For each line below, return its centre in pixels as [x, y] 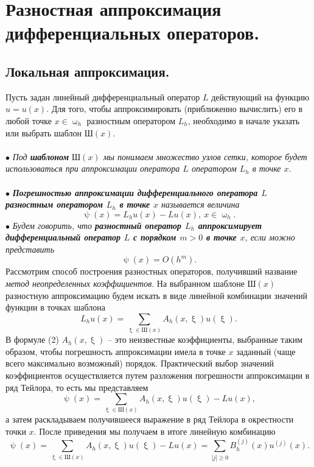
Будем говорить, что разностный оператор [97, 225]
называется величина [201, 204]
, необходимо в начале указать [244, 120]
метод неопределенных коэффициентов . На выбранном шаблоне [125, 283]
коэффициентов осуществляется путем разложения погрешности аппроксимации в [158, 375]
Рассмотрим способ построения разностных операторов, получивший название [152, 271]
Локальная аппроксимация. [88, 71]
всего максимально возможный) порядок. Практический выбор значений [140, 363]
